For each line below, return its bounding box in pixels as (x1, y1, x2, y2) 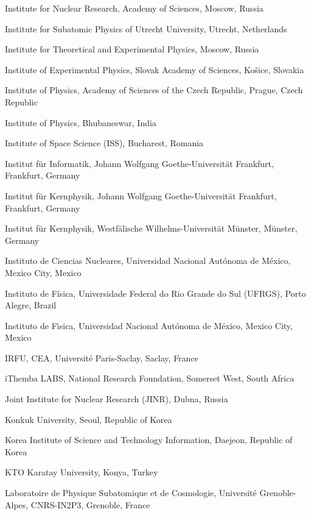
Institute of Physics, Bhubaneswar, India (5, 116, 156, 129)
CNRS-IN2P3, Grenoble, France (30, 498, 150, 511)
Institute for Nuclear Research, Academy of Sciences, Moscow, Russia (5, 2, 264, 14)
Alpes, (5, 498, 29, 511)
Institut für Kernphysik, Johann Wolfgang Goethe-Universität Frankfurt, (5, 189, 277, 202)
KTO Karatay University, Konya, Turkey (5, 466, 158, 478)
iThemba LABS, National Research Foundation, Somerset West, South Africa (5, 372, 295, 385)
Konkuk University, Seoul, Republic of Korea (5, 413, 172, 425)
